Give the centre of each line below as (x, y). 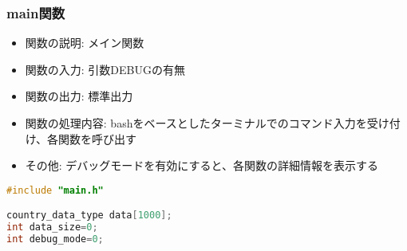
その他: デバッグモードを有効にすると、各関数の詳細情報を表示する (202, 165)
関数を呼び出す (98, 138)
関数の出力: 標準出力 (79, 96)
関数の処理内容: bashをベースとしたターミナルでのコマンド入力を (196, 123)
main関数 (36, 12)
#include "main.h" (55, 190)
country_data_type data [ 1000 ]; (89, 216)
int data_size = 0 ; (52, 227)
